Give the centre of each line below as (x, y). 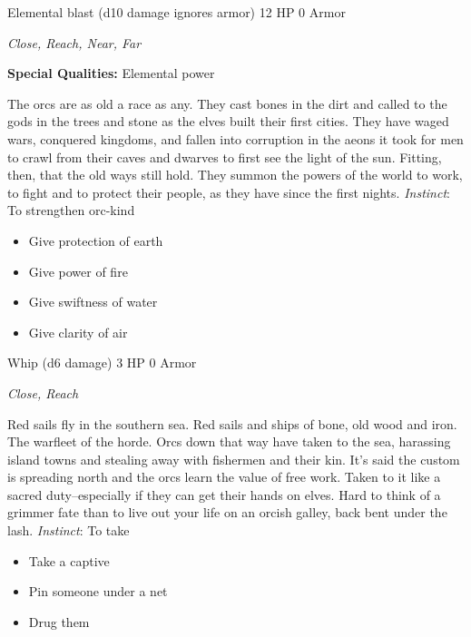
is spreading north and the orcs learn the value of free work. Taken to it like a (224, 477)
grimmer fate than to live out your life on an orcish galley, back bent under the (227, 512)
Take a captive (69, 560)
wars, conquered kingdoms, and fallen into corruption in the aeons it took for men (235, 138)
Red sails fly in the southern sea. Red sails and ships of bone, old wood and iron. (232, 423)
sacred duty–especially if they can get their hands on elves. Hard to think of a (224, 494)
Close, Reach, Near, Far (74, 42)
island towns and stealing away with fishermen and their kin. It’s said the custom (234, 459)
